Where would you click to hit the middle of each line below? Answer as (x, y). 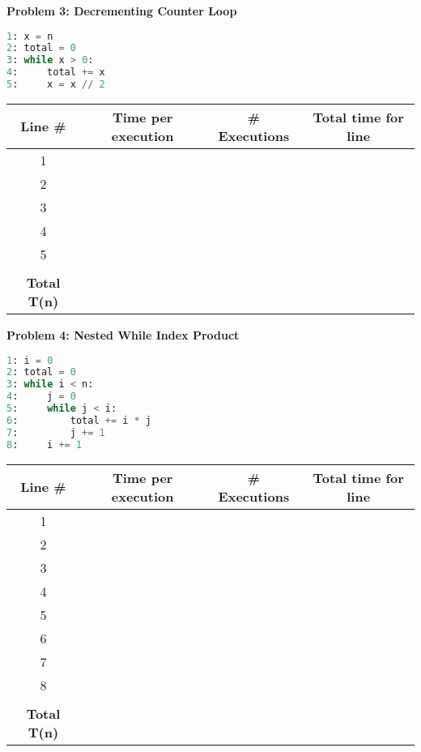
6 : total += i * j (79, 420)
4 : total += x (56, 73)
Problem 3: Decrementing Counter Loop (122, 11)
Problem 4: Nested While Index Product (123, 334)
